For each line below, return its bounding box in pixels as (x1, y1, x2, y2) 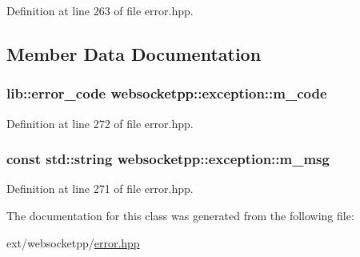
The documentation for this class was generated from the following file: (6, 207, 354, 223)
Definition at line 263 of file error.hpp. (6, 2, 194, 18)
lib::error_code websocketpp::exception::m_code (6, 83, 327, 103)
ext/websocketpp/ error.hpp (6, 234, 140, 251)
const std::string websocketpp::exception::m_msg (6, 149, 330, 169)
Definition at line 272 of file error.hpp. (6, 114, 194, 131)
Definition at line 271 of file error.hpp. (6, 180, 194, 197)
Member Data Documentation (6, 41, 262, 66)
